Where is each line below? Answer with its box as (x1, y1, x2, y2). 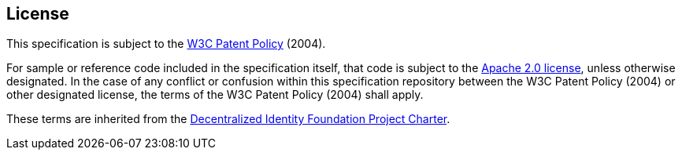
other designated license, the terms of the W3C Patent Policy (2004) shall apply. (6, 88, 424, 102)
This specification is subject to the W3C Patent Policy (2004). (6, 37, 326, 51)
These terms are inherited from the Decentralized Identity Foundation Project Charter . (6, 112, 450, 126)
